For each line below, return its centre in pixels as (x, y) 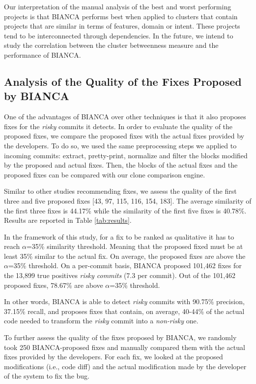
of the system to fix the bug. (47, 376)
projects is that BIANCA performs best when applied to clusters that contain (121, 16)
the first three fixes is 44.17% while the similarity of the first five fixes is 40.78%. (125, 210)
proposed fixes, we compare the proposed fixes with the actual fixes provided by (124, 136)
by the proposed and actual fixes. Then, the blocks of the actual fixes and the (121, 165)
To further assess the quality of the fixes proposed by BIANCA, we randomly (120, 337)
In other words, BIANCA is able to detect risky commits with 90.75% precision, (124, 301)
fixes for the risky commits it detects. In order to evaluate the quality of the (118, 126)
